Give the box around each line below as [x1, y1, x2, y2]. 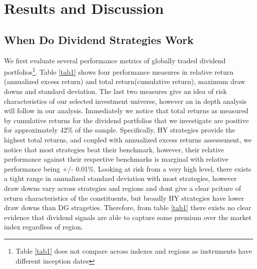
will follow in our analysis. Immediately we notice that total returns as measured [4, 105, 249, 116]
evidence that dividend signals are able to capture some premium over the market [4, 212, 252, 222]
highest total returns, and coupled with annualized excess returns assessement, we [4, 134, 252, 144]
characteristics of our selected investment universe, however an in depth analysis [4, 95, 247, 106]
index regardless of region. [4, 222, 83, 232]
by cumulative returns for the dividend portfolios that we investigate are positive [4, 115, 249, 125]
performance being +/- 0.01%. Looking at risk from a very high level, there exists [4, 163, 252, 174]
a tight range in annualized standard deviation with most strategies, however [4, 173, 237, 183]
